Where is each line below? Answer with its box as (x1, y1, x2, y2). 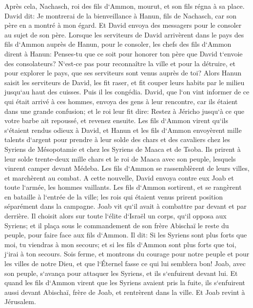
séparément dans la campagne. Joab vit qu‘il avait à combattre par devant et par (4, 201, 247, 211)
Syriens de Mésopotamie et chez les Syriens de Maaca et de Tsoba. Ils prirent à (4, 144, 241, 154)
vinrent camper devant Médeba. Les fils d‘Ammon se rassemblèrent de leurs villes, (4, 163, 250, 173)
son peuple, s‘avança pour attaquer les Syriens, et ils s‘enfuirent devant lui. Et (4, 268, 238, 278)
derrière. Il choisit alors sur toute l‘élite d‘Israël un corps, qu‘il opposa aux (4, 211, 227, 221)
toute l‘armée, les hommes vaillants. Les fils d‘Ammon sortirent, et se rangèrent (4, 182, 242, 192)
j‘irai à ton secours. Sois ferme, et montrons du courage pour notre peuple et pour (4, 249, 250, 259)
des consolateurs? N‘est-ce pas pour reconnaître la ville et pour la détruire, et (4, 58, 235, 68)
